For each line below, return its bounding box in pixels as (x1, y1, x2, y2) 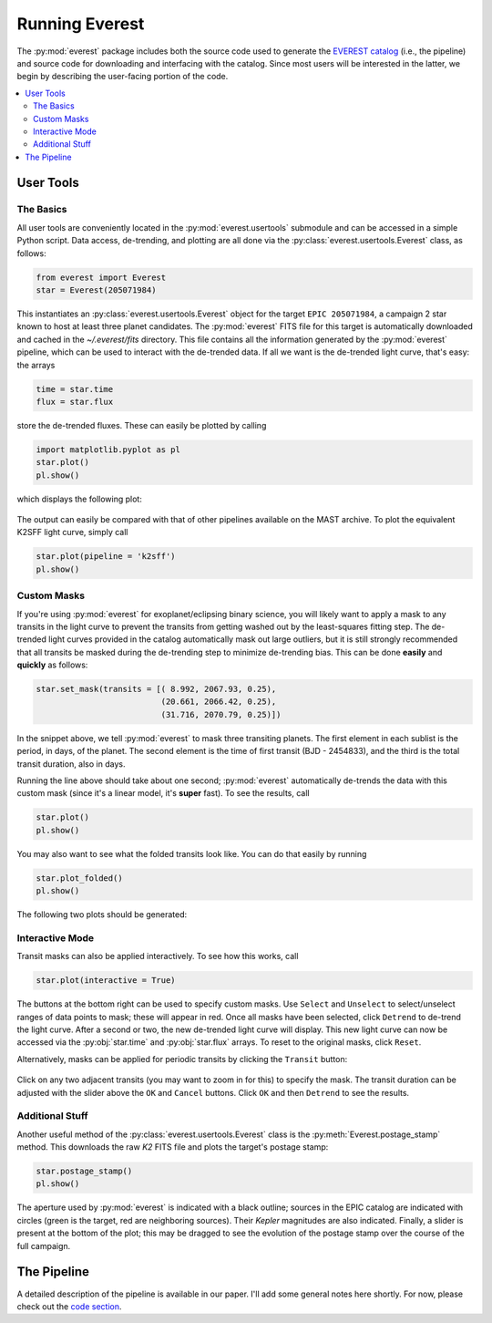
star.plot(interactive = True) (36, 976, 177, 986)
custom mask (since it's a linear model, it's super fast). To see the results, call (16, 788, 310, 799)
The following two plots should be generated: (16, 909, 188, 920)
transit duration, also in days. (16, 758, 126, 770)
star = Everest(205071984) (36, 284, 157, 295)
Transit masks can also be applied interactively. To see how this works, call (16, 951, 299, 962)
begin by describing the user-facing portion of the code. (16, 71, 229, 82)
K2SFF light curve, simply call (16, 527, 128, 538)
